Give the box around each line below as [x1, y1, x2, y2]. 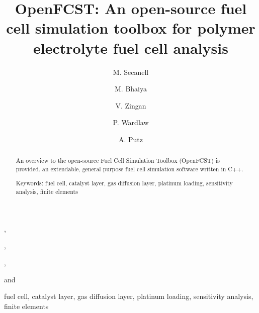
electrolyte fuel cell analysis [33, 37, 228, 58]
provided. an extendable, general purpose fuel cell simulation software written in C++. [16, 164, 243, 173]
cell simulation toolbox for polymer [6, 18, 255, 38]
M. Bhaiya [115, 83, 147, 94]
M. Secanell [113, 66, 149, 77]
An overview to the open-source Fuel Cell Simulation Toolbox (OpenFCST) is [16, 156, 220, 165]
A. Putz [118, 134, 143, 144]
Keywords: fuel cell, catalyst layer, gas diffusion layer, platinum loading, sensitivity [16, 179, 233, 187]
